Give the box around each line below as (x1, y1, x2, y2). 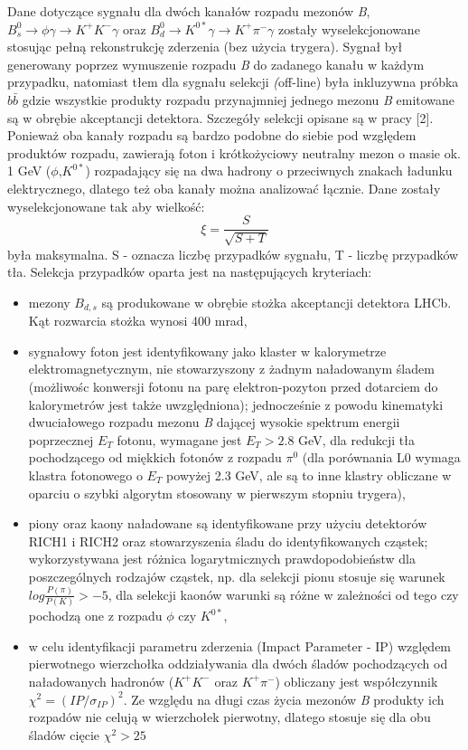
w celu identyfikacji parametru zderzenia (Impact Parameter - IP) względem (28, 636, 452, 655)
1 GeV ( (7, 161, 51, 180)
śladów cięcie (28, 725, 100, 744)
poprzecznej (28, 430, 94, 449)
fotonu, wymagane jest (117, 430, 242, 449)
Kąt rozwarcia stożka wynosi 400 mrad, (28, 311, 248, 330)
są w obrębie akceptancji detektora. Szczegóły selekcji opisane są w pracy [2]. (7, 108, 434, 127)
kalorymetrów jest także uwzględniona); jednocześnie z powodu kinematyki (28, 394, 444, 413)
